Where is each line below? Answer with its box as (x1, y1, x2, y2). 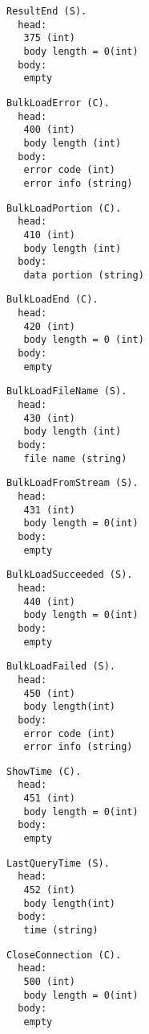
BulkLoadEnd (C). (6, 294, 99, 306)
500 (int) (23, 976, 75, 987)
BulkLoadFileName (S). (6, 385, 127, 398)
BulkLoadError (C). (6, 97, 110, 109)
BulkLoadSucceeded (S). (6, 569, 133, 581)
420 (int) (23, 320, 75, 332)
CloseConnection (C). (6, 949, 122, 961)
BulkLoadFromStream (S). (6, 477, 139, 489)
